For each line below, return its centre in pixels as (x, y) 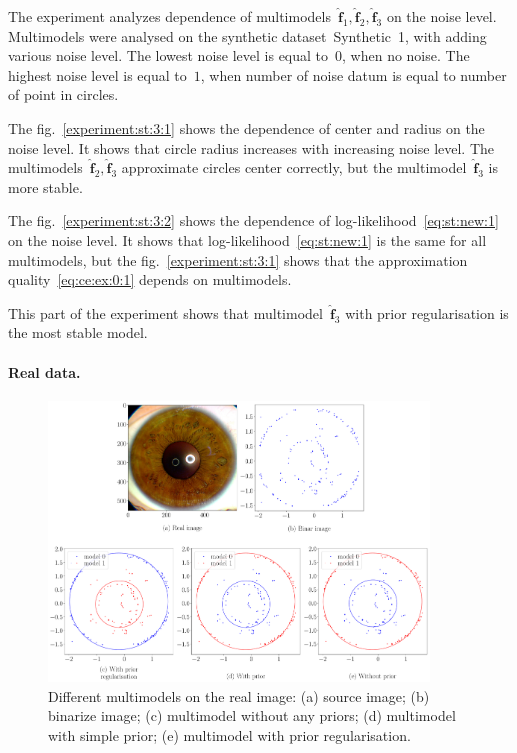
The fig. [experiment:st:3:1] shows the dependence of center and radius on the (246, 127)
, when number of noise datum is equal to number (353, 74)
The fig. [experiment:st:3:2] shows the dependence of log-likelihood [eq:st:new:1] (253, 220)
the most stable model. (78, 332)
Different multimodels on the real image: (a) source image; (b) (239, 695)
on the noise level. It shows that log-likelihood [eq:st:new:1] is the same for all (247, 239)
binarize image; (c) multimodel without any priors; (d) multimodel (252, 715)
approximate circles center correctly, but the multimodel (294, 167)
